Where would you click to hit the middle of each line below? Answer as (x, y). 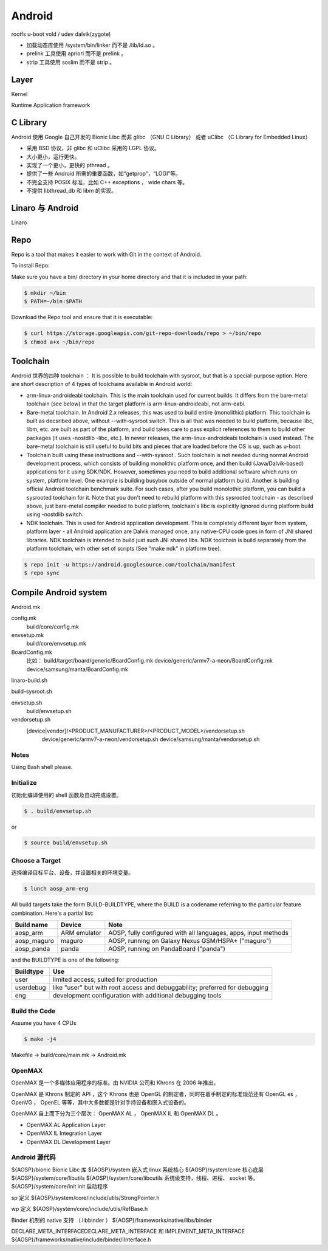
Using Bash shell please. (42, 767)
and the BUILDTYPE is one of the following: (65, 960)
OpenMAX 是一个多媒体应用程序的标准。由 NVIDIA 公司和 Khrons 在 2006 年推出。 (115, 1083)
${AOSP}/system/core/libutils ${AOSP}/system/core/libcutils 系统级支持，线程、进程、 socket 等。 (135, 1178)
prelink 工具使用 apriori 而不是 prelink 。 (77, 53)
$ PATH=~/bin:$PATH (53, 302)
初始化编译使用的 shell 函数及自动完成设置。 (67, 795)
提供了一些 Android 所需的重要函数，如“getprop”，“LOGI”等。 (104, 174)
